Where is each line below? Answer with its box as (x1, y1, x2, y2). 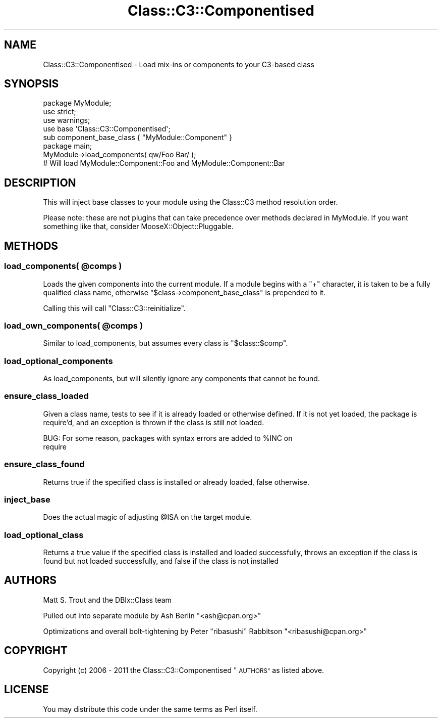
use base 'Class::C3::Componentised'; (43, 124, 171, 133)
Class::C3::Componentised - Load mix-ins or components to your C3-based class (43, 60, 314, 69)
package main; (43, 142, 92, 151)
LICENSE (4, 683, 49, 696)
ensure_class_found (4, 459, 85, 470)
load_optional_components (4, 355, 113, 366)
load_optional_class (4, 529, 84, 540)
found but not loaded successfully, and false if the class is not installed (43, 557, 279, 565)
